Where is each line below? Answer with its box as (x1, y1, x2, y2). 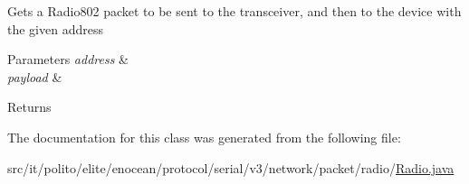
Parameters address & (7, 50, 129, 69)
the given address (7, 19, 103, 38)
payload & (7, 67, 62, 86)
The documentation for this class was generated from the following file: (7, 127, 401, 146)
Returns (7, 97, 52, 116)
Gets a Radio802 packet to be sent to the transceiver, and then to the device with (7, 2, 462, 20)
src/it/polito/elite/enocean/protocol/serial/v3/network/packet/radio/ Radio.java (7, 158, 455, 177)
